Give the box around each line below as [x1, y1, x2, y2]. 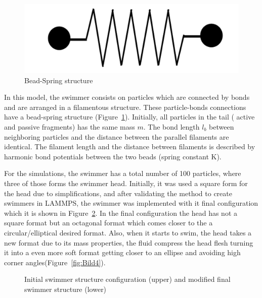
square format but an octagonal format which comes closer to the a [4, 217, 213, 228]
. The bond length [143, 122, 200, 132]
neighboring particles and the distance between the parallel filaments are [4, 131, 229, 142]
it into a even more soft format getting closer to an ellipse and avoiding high [4, 247, 241, 258]
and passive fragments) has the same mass [4, 122, 135, 132]
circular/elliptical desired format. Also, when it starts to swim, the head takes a [4, 227, 252, 237]
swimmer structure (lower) [24, 283, 107, 294]
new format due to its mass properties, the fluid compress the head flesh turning [4, 237, 253, 248]
